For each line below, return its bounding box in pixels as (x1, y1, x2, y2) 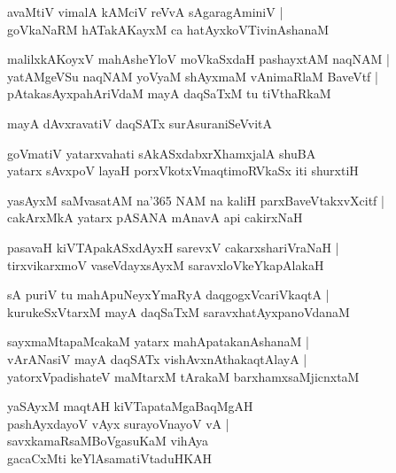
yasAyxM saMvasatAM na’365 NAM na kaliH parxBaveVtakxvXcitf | (7, 190, 384, 209)
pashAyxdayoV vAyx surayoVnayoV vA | (7, 414, 229, 432)
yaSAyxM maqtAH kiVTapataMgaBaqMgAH (7, 397, 253, 415)
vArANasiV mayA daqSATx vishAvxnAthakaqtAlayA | (7, 349, 307, 368)
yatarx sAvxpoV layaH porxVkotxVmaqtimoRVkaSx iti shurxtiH (7, 161, 359, 180)
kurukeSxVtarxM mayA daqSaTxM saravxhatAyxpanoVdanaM (7, 302, 350, 321)
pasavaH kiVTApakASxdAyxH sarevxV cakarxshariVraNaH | (7, 237, 339, 256)
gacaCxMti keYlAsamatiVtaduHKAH (7, 448, 213, 467)
